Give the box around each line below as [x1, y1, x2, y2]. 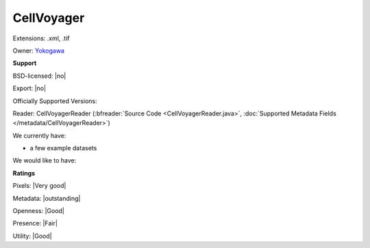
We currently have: [12, 131, 66, 139]
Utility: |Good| [12, 232, 52, 240]
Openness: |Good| [12, 207, 65, 215]
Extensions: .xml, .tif [12, 34, 70, 42]
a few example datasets [29, 144, 97, 152]
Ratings [12, 169, 36, 177]
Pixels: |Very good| [12, 182, 66, 190]
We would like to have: [12, 156, 77, 165]
